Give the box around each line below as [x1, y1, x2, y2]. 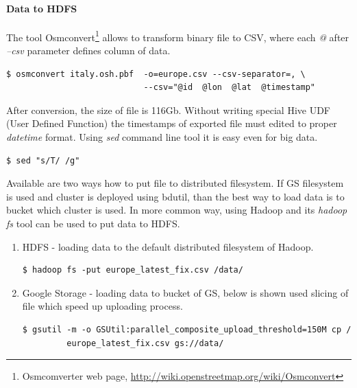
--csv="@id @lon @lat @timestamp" [143, 82, 316, 93]
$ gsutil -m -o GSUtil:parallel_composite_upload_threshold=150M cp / [22, 324, 352, 334]
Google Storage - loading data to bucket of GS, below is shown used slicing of [22, 285, 349, 299]
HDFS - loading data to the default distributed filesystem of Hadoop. [22, 239, 314, 253]
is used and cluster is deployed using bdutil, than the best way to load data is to [6, 189, 345, 203]
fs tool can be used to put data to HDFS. [6, 216, 180, 230]
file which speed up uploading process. [22, 299, 183, 313]
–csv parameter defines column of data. [6, 43, 171, 58]
